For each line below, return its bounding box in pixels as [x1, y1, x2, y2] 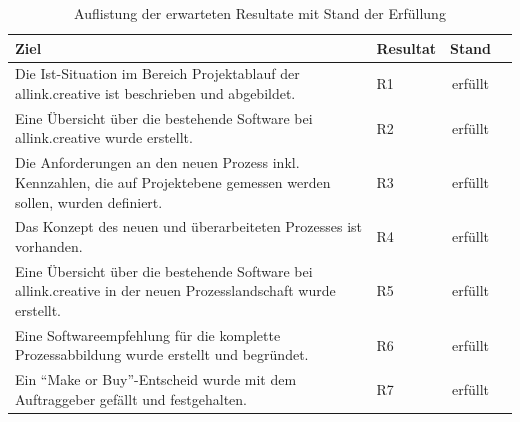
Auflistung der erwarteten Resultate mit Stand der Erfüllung [74, 3, 446, 23]
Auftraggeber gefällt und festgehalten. [15, 388, 247, 409]
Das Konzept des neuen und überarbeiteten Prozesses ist [15, 216, 363, 237]
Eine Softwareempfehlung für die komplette [15, 324, 281, 345]
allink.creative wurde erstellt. [15, 127, 193, 148]
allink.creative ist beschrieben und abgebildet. [15, 83, 296, 104]
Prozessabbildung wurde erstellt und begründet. [15, 344, 309, 365]
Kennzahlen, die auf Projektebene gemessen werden [15, 171, 331, 192]
